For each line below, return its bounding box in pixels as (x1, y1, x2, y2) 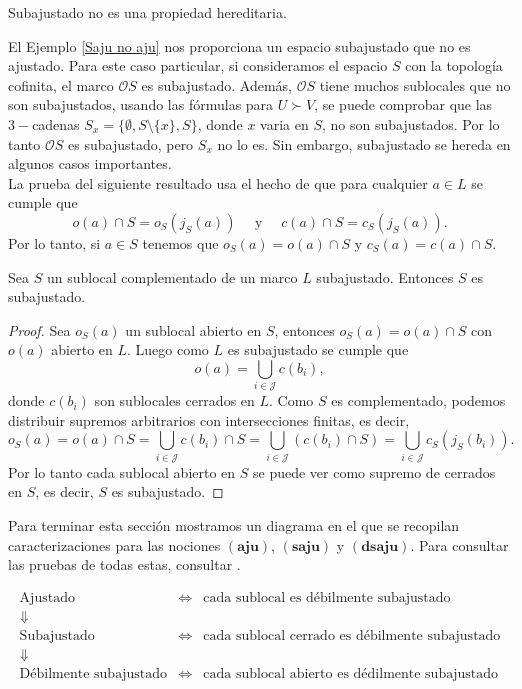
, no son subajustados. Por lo (322, 113, 500, 134)
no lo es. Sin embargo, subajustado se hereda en (217, 133, 511, 154)
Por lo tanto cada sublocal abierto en (8, 461, 236, 482)
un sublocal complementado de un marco (46, 266, 298, 287)
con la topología (405, 55, 503, 76)
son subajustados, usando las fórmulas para (8, 94, 274, 115)
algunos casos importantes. (8, 153, 172, 174)
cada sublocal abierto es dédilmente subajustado (203, 666, 498, 681)
